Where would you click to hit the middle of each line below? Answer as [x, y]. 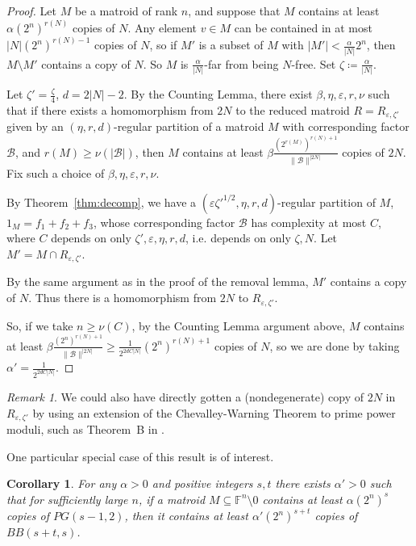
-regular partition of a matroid [189, 126]
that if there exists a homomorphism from [110, 109]
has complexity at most [309, 222]
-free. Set [314, 63]
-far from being [241, 63]
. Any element [162, 28]
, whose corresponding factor [164, 222]
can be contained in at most [303, 28]
